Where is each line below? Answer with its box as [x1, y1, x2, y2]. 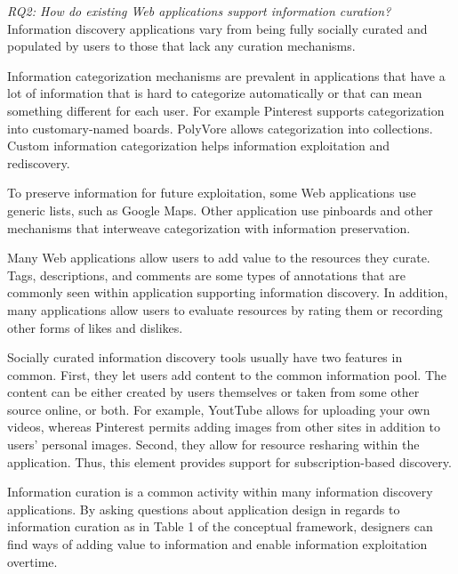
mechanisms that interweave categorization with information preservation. [7, 218, 411, 237]
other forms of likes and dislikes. [7, 318, 183, 336]
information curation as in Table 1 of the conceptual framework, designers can [7, 517, 433, 536]
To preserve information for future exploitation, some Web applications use [7, 183, 416, 202]
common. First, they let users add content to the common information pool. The [7, 365, 447, 384]
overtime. [7, 552, 58, 570]
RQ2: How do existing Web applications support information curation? [7, 2, 391, 20]
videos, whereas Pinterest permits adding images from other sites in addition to [7, 417, 441, 436]
